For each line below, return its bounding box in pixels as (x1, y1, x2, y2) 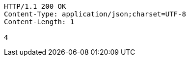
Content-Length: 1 (4, 18, 75, 26)
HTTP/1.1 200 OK (4, 2, 66, 10)
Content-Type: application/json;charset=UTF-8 (4, 10, 186, 18)
